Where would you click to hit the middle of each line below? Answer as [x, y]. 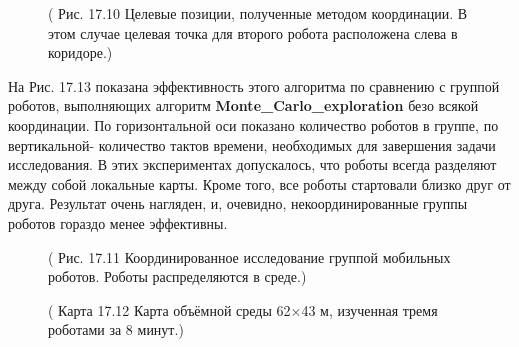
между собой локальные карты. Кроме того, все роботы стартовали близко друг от [259, 183]
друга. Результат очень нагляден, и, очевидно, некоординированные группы [238, 203]
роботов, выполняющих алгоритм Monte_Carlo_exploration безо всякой [243, 105]
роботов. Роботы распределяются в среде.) [177, 276]
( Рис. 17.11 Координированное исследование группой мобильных [249, 256]
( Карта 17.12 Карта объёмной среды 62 [169, 309]
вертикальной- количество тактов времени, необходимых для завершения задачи [252, 144]
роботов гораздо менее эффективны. [118, 222]
